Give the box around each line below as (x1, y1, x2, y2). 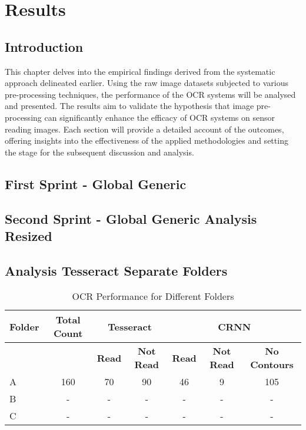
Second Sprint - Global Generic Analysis (5, 209, 257, 227)
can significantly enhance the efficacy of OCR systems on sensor (44, 111, 275, 123)
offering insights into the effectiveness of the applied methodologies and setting (5, 134, 288, 147)
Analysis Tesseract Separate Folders (5, 261, 228, 279)
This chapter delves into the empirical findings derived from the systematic (5, 65, 275, 77)
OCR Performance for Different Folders (72, 289, 234, 303)
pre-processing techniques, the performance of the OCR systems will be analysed (5, 88, 296, 100)
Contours (250, 358, 294, 372)
